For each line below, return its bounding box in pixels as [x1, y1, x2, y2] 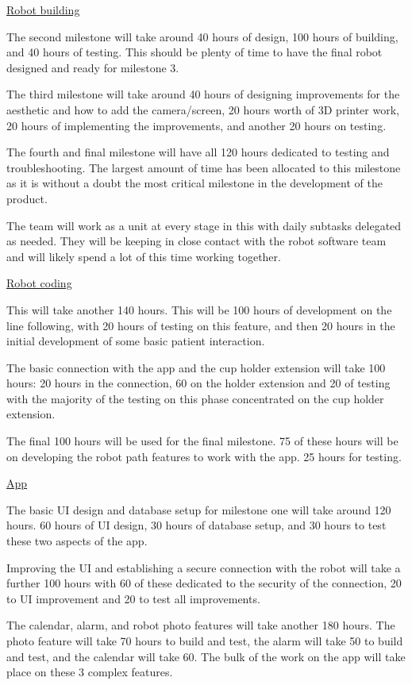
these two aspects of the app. [6, 533, 148, 549]
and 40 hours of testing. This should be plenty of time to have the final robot [6, 44, 383, 60]
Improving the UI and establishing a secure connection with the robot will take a [6, 559, 401, 575]
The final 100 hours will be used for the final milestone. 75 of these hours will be [6, 433, 399, 449]
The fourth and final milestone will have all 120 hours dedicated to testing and [6, 144, 390, 160]
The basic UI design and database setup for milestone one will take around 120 [6, 501, 391, 518]
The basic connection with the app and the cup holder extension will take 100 [6, 359, 386, 375]
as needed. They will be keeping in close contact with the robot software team [6, 233, 387, 249]
